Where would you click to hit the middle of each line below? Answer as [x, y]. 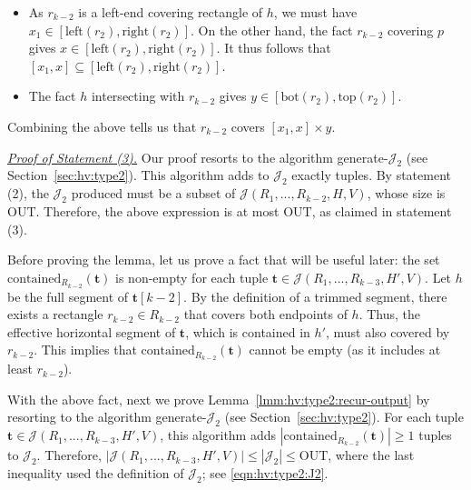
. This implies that [85, 350]
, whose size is [406, 193]
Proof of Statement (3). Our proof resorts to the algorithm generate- [198, 157]
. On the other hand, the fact [271, 30]
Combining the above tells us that [102, 126]
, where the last [371, 455]
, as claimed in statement [382, 210]
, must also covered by [388, 331]
